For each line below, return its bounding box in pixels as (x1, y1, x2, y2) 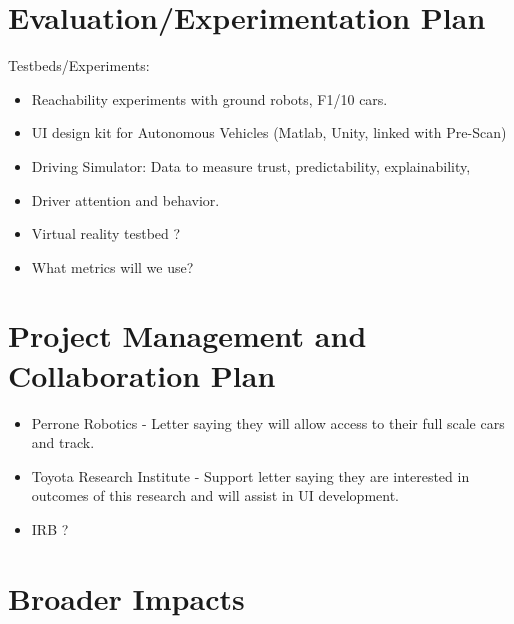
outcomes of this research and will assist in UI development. (31, 485, 400, 506)
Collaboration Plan (8, 354, 276, 395)
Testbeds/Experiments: (8, 55, 150, 76)
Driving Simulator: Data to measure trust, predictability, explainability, (31, 155, 471, 176)
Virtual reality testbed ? (31, 223, 181, 244)
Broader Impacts (8, 577, 245, 618)
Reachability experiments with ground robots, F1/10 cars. (31, 88, 388, 109)
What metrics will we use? (31, 256, 194, 277)
